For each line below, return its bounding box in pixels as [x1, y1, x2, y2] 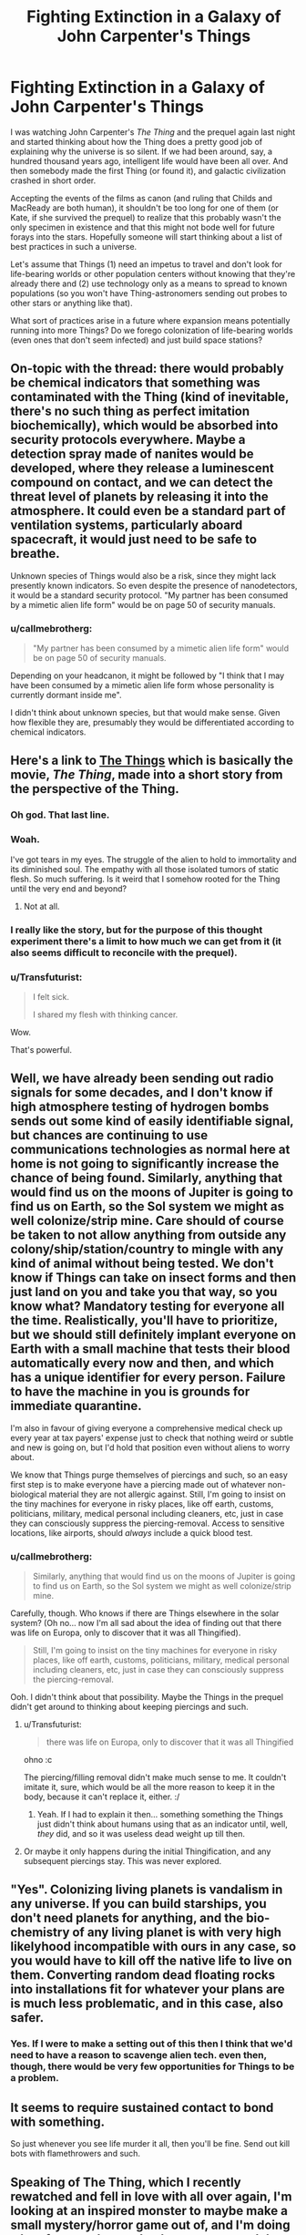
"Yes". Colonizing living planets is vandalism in [10, 1882, 283, 1898]
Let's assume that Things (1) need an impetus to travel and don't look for [10, 258, 283, 270]
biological [10, 1488, 47, 1499]
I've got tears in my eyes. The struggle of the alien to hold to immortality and [10, 854, 297, 865]
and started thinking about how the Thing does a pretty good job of [10, 136, 263, 147]
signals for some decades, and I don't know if [10, 1085, 273, 1100]
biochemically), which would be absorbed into [10, 417, 279, 434]
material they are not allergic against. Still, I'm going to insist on [48, 1488, 286, 1499]
